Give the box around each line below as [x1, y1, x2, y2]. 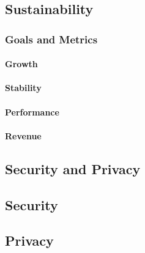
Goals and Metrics [5, 31, 98, 46]
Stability [5, 81, 42, 94]
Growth [5, 57, 38, 70]
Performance [5, 105, 59, 118]
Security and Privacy [5, 159, 141, 178]
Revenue [5, 129, 42, 142]
